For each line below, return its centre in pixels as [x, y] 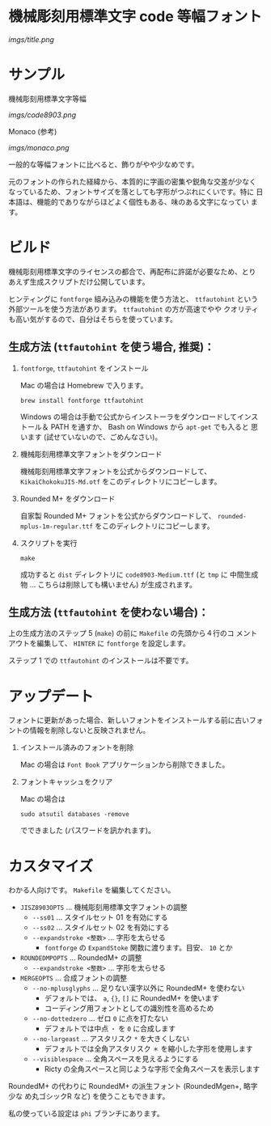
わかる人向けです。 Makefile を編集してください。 [92, 890]
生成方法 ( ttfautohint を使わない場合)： [108, 613]
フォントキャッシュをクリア [66, 782]
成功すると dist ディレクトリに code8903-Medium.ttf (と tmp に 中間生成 [139, 574]
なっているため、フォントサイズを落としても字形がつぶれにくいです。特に [131, 192]
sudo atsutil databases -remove [74, 815]
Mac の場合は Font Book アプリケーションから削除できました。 [125, 764]
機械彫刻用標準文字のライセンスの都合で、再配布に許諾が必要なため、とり [132, 271]
